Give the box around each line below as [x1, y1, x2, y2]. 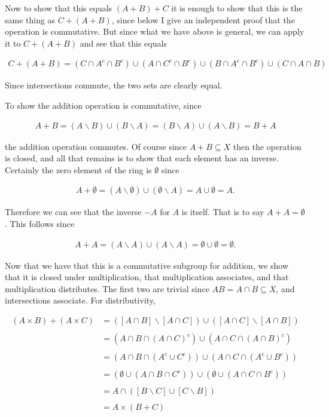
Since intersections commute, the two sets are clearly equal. [5, 79, 223, 91]
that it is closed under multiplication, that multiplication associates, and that [5, 271, 289, 283]
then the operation [233, 140, 301, 152]
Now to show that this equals [5, 2, 112, 14]
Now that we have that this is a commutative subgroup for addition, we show [5, 259, 289, 271]
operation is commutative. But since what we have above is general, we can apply [5, 25, 304, 38]
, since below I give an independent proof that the [111, 13, 295, 26]
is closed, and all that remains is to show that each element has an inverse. [5, 152, 279, 164]
